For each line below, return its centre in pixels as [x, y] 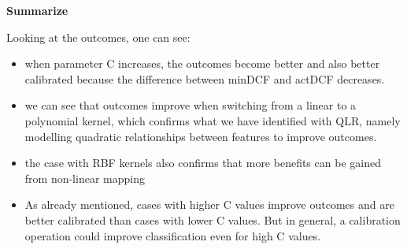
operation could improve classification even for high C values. [173, 235]
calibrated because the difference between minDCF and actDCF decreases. [205, 78]
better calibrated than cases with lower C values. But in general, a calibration [213, 219]
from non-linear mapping [85, 178]
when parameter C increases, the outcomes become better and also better [202, 63]
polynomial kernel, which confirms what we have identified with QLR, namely [213, 120]
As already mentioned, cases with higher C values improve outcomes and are [209, 204]
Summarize [37, 10]
